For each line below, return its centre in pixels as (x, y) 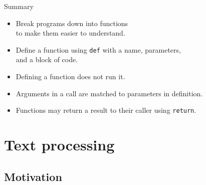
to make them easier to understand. (70, 33)
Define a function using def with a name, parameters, (98, 49)
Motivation (33, 176)
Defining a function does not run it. (70, 76)
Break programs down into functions (72, 23)
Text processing (59, 145)
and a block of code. (47, 59)
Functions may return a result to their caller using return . (106, 110)
